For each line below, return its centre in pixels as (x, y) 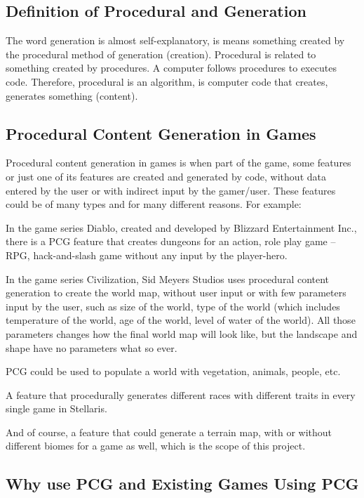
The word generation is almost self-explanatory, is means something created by (175, 40)
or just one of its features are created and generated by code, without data (166, 176)
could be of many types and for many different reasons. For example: (154, 204)
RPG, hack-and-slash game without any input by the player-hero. (147, 255)
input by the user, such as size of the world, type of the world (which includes (173, 306)
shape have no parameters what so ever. (92, 347)
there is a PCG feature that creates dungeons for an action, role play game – (171, 241)
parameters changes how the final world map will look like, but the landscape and (182, 333)
